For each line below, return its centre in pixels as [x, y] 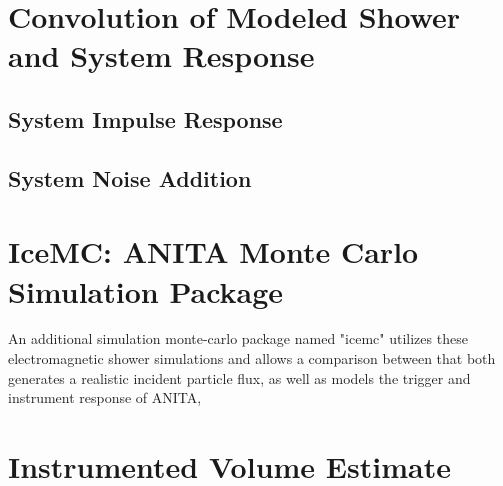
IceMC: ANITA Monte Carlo [213, 251]
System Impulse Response [145, 118]
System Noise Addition [130, 177]
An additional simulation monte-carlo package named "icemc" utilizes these [238, 338]
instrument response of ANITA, [105, 397]
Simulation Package [146, 290]
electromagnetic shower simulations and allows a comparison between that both [252, 358]
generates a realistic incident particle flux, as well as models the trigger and [239, 377]
